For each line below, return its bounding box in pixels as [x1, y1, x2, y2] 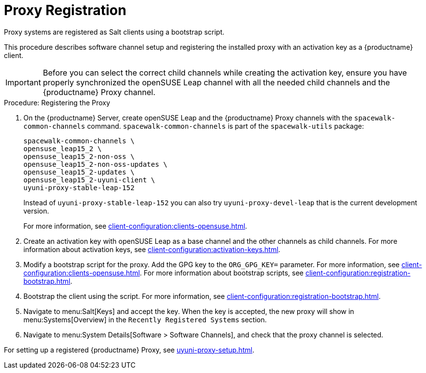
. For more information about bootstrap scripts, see [140, 268, 304, 277]
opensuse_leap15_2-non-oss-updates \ [23, 160, 168, 168]
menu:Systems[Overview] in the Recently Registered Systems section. [23, 315, 267, 324]
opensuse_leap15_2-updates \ [23, 168, 135, 176]
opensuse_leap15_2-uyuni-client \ [23, 176, 155, 184]
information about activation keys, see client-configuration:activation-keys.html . [23, 245, 281, 254]
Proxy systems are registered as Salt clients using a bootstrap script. [4, 27, 224, 36]
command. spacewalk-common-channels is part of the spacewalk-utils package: [87, 121, 364, 130]
